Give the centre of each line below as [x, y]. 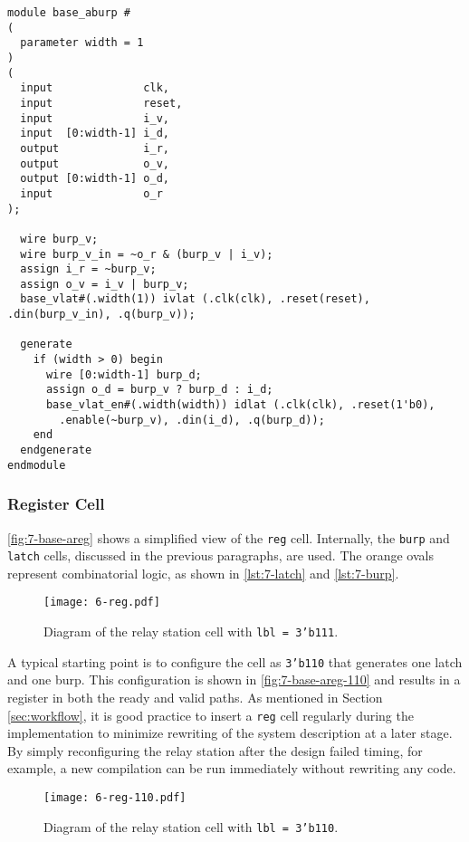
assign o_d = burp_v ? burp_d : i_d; [159, 390]
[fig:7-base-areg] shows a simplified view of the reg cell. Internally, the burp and [229, 537]
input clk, [95, 88]
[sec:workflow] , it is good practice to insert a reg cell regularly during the [211, 715]
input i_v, [95, 118]
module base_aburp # [69, 13]
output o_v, [95, 163]
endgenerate [56, 450]
